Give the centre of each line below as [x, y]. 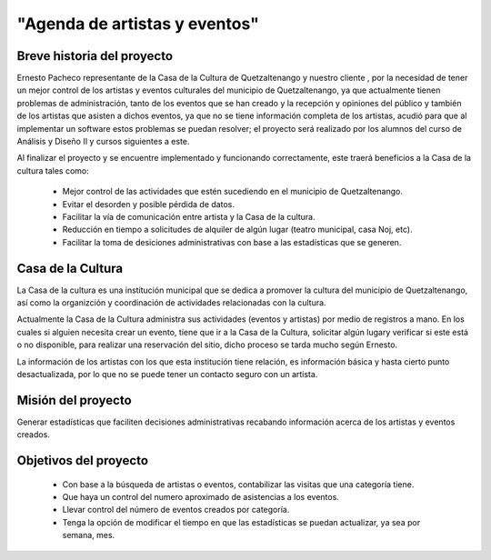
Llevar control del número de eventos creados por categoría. [176, 510]
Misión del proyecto [74, 400]
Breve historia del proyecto [95, 56]
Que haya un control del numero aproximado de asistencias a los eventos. [201, 497]
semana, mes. [89, 535]
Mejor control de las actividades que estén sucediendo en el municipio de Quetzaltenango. [233, 192]
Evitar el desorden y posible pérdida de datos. [149, 204]
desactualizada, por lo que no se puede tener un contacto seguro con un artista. [167, 374]
